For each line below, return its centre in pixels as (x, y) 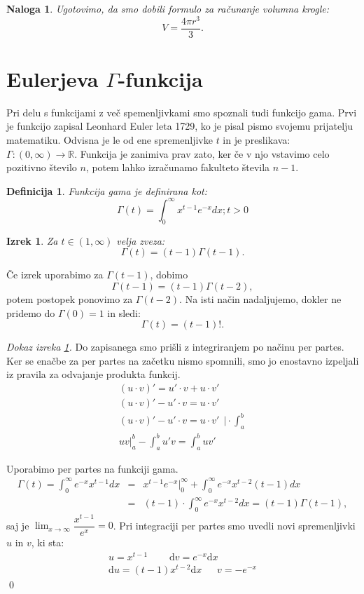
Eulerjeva (52, 78)
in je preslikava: (257, 140)
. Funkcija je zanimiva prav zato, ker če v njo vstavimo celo (202, 153)
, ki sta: (48, 542)
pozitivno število (42, 167)
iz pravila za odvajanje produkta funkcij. (93, 374)
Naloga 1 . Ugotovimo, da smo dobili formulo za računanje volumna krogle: (168, 8)
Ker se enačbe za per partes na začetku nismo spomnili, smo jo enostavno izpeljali (183, 360)
